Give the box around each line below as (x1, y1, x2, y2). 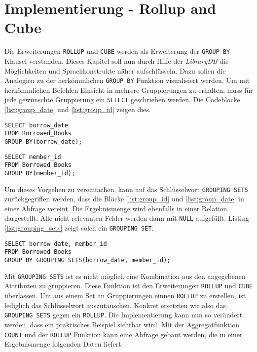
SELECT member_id (4, 153, 61, 160)
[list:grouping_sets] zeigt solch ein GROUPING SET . (4, 223, 154, 233)
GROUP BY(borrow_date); (4, 138, 82, 145)
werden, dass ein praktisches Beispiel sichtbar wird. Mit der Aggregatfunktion (4, 319, 240, 329)
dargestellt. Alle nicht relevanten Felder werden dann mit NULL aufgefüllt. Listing (4, 213, 250, 223)
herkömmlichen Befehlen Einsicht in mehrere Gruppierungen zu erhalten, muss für (4, 84, 253, 95)
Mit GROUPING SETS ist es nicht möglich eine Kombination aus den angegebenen (4, 271, 246, 281)
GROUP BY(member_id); (4, 169, 75, 177)
